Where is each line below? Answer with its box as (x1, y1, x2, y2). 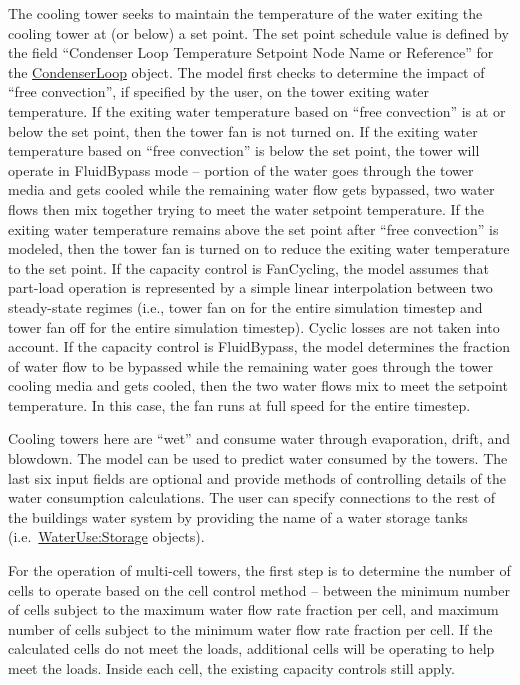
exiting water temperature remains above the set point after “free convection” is (8, 218, 499, 239)
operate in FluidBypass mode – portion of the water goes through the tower (8, 159, 474, 180)
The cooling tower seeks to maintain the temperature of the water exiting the (8, 3, 483, 23)
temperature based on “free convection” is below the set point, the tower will (8, 140, 480, 161)
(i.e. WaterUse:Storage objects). (8, 526, 205, 547)
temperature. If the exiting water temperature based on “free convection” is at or (8, 100, 506, 121)
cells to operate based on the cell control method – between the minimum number (8, 579, 510, 600)
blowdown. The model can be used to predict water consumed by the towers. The (8, 448, 508, 469)
